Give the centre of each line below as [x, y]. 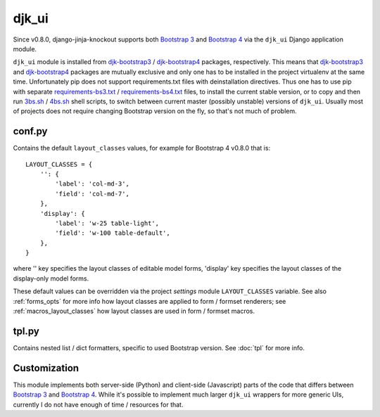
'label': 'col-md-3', [93, 184]
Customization [46, 368]
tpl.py [26, 331]
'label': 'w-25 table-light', [107, 223]
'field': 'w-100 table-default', [113, 233]
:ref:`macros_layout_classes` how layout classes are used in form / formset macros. [134, 311]
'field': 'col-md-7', [93, 194]
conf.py [30, 131]
